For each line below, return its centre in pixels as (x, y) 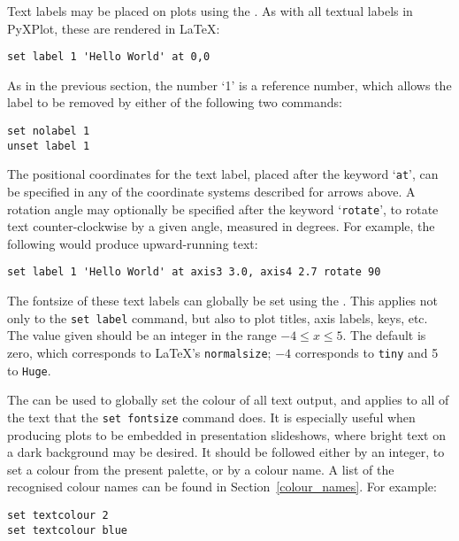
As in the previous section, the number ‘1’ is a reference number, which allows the (229, 85)
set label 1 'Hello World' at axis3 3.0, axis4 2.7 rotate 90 (194, 272)
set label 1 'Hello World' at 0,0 (109, 57)
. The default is (384, 335)
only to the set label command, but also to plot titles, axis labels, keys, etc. (218, 317)
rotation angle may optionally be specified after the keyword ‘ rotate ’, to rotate (223, 209)
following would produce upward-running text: (133, 243)
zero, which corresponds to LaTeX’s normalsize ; (139, 352)
